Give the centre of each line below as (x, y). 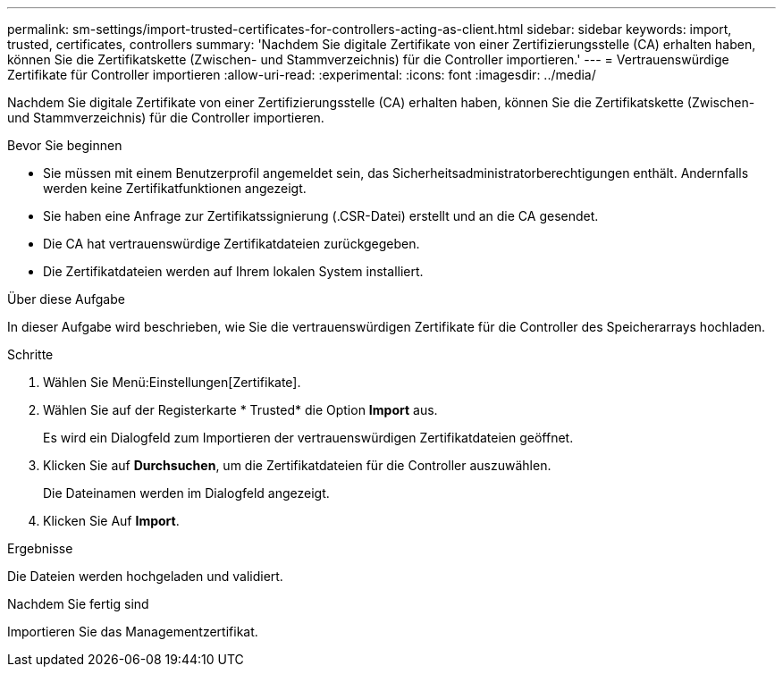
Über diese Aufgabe (66, 299)
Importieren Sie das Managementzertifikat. (133, 632)
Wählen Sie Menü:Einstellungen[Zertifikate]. (172, 382)
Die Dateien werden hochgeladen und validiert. (145, 576)
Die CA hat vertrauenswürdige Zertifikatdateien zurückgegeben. (232, 244)
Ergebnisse (40, 548)
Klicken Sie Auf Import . (111, 521)
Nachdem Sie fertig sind (78, 604)
